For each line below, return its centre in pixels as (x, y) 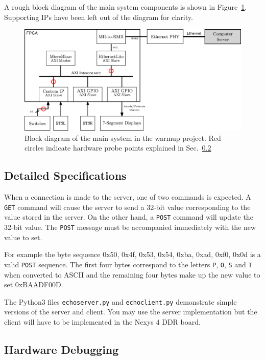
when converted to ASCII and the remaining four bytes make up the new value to (132, 274)
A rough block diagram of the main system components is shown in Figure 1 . (126, 7)
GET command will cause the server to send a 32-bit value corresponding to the (127, 207)
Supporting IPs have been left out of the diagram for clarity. (99, 17)
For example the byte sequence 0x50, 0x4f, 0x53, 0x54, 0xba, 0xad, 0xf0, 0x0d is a (132, 254)
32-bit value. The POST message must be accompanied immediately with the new (130, 227)
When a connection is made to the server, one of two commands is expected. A (128, 197)
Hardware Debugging (62, 349)
